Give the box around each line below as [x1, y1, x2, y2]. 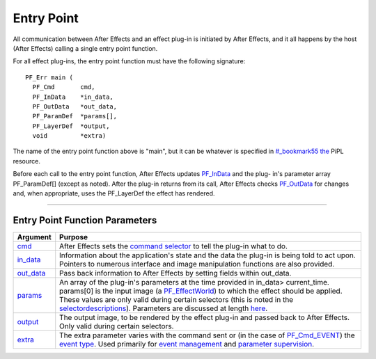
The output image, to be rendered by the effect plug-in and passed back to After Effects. [59, 312, 350, 322]
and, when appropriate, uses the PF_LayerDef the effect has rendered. [13, 189, 215, 198]
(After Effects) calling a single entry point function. [13, 44, 158, 52]
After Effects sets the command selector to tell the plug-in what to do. [59, 241, 288, 250]
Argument [17, 232, 52, 241]
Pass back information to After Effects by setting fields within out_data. [59, 268, 292, 278]
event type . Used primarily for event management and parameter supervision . [59, 339, 315, 349]
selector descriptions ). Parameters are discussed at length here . [59, 303, 268, 313]
